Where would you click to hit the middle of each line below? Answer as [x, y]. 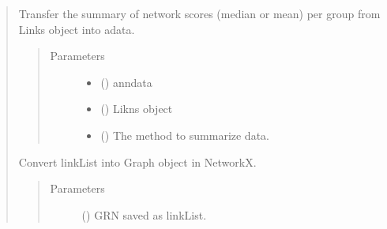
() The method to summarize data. [185, 135]
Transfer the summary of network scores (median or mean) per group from [199, 13]
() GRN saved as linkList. [144, 214]
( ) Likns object [137, 109]
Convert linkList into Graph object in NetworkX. [137, 161]
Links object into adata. [77, 29]
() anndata [126, 82]
